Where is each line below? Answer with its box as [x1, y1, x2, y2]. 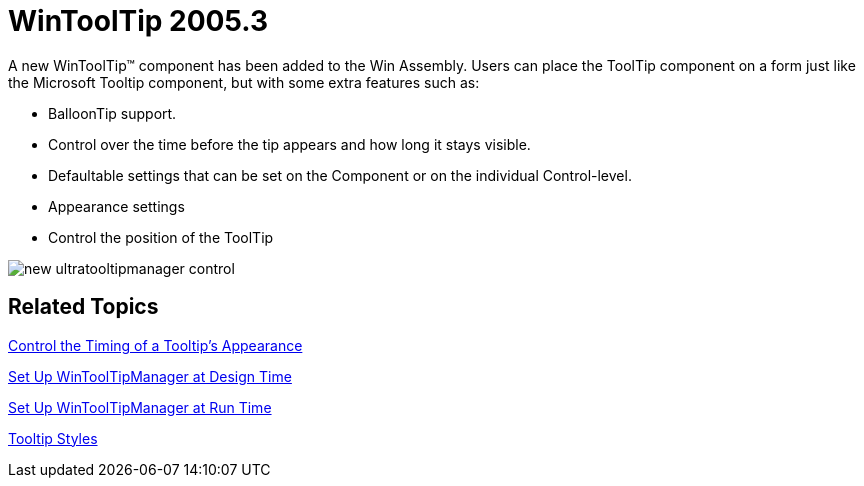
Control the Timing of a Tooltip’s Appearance [8, 336, 303, 354]
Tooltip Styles [8, 429, 98, 447]
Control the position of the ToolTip [48, 228, 274, 246]
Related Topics [8, 294, 159, 320]
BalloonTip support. [48, 104, 177, 122]
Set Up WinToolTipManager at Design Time [8, 367, 292, 385]
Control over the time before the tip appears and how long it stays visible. [48, 135, 531, 153]
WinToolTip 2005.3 [8, 4, 269, 38]
